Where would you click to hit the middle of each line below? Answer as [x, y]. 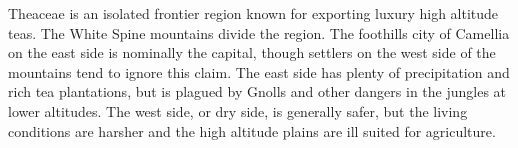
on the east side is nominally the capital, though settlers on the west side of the [252, 52]
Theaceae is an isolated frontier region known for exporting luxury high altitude [253, 13]
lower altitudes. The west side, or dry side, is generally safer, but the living [238, 110]
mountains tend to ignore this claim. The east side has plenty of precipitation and [259, 71]
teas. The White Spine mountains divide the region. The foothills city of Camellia [259, 32]
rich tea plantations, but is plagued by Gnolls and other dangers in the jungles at [257, 91]
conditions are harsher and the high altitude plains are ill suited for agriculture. [252, 130]
